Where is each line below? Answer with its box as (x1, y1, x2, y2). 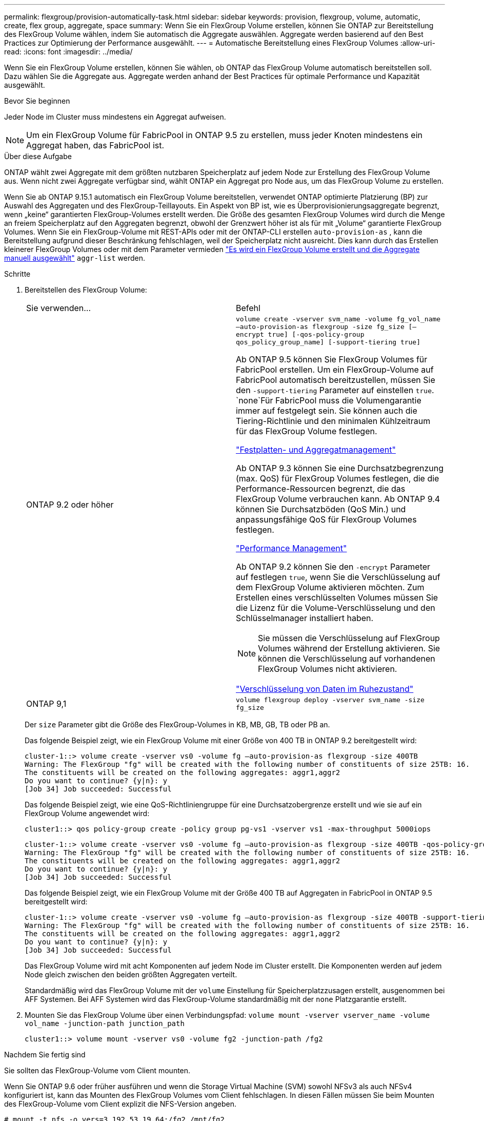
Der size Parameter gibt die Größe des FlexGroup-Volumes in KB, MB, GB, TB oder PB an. (25, 720, 330, 729)
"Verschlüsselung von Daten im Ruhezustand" (236, 684, 414, 694)
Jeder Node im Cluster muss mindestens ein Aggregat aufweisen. (4, 112, 226, 121)
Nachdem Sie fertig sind (4, 1050, 86, 1059)
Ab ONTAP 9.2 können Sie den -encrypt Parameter (236, 562, 431, 572)
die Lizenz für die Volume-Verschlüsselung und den (236, 603, 435, 613)
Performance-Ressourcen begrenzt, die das (236, 484, 406, 494)
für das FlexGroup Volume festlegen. (236, 426, 377, 436)
